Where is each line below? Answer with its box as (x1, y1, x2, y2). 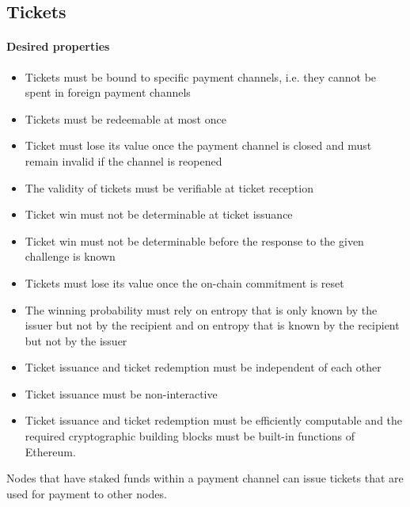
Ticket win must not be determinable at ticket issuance (25, 206, 293, 223)
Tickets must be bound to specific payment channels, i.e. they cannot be (25, 68, 377, 85)
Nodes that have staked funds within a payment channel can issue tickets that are (6, 470, 404, 486)
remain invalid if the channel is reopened (25, 152, 222, 169)
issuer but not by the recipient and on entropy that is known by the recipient (25, 317, 400, 334)
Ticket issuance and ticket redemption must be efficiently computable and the (25, 412, 403, 429)
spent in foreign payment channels (25, 84, 191, 101)
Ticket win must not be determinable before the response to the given (25, 232, 364, 249)
